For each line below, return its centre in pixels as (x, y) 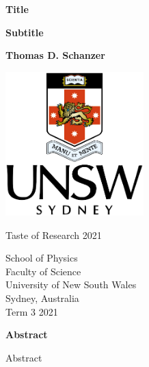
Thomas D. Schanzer (55, 55)
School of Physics (42, 258)
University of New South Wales (71, 284)
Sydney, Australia (42, 298)
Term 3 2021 (32, 311)
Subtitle (25, 32)
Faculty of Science (43, 271)
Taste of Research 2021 (54, 235)
